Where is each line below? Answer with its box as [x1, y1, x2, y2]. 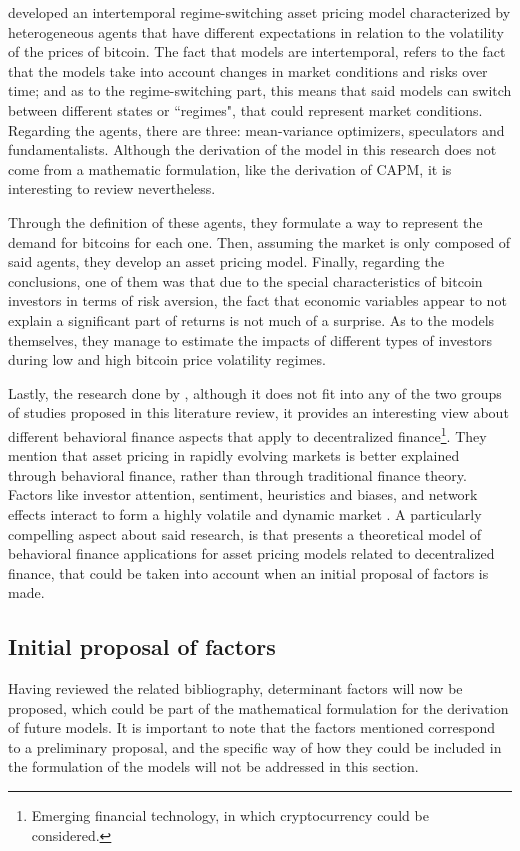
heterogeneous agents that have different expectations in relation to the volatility [8, 21, 504, 42]
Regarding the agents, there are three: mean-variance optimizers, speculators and [8, 119, 505, 140]
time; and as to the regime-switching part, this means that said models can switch [8, 80, 512, 101]
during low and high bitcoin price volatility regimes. [8, 349, 326, 370]
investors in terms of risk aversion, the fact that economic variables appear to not [8, 290, 507, 311]
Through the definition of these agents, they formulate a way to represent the [8, 211, 483, 232]
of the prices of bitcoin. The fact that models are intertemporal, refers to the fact [8, 41, 506, 62]
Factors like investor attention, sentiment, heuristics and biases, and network [8, 484, 478, 505]
